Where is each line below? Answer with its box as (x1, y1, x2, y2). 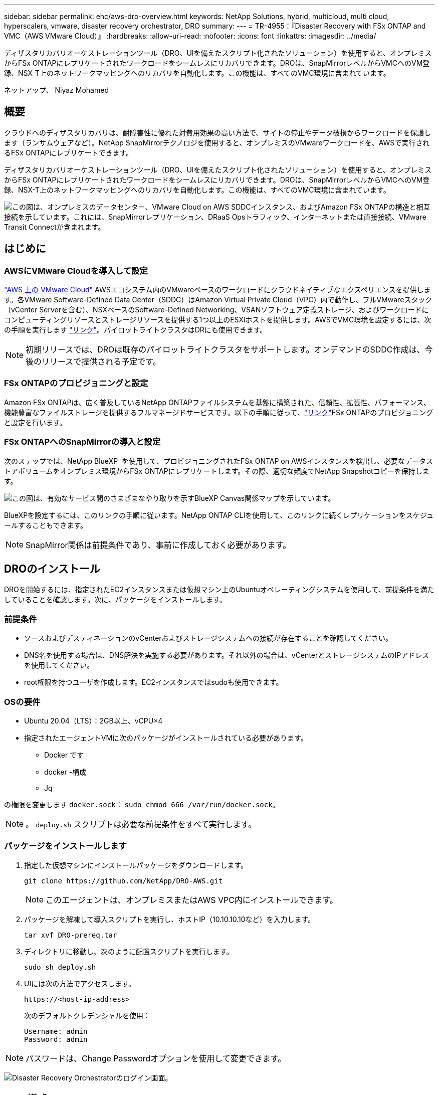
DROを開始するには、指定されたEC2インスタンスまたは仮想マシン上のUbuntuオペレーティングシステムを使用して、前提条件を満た (4, 585, 434, 594)
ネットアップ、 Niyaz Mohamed (4, 86, 109, 94)
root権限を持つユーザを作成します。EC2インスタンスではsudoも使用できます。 (24, 678, 283, 687)
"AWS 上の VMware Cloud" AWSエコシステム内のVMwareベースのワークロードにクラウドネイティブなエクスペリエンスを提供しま (4, 285, 431, 294)
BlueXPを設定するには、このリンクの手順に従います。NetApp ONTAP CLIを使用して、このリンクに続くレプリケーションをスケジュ (4, 510, 433, 519)
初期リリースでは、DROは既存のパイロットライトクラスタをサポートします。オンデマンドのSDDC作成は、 (26, 344, 425, 355)
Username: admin (24, 1027, 88, 1035)
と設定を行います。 (4, 418, 67, 427)
